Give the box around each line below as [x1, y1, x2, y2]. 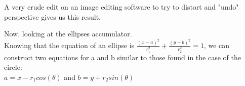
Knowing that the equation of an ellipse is [4, 39, 135, 50]
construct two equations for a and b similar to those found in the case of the [4, 52, 241, 62]
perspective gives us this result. [4, 11, 101, 22]
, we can [203, 39, 230, 50]
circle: [4, 62, 22, 72]
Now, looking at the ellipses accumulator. [4, 28, 132, 39]
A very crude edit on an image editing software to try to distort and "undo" [4, 2, 239, 12]
